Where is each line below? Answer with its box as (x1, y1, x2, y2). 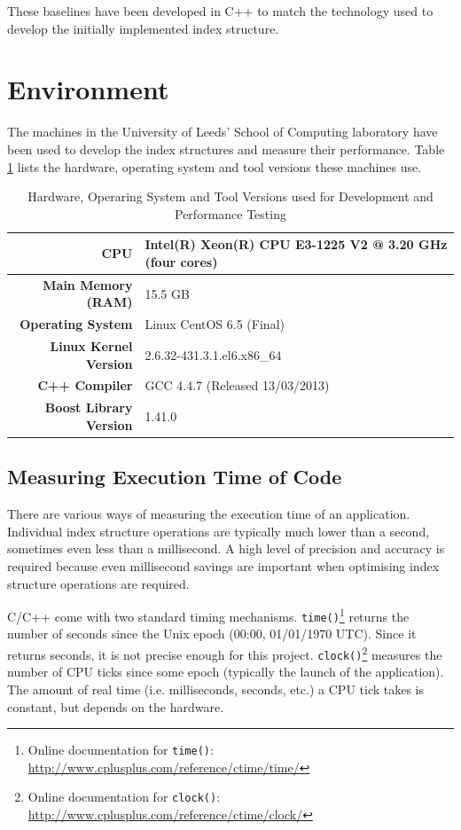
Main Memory (43, 275, 133, 294)
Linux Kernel (50, 337, 133, 355)
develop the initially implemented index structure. (7, 19, 279, 37)
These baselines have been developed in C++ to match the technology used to (7, 2, 434, 20)
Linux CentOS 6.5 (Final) (145, 315, 285, 333)
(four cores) (145, 252, 218, 270)
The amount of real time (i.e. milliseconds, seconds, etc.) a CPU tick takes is (7, 679, 425, 698)
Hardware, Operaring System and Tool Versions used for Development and (27, 187, 434, 206)
